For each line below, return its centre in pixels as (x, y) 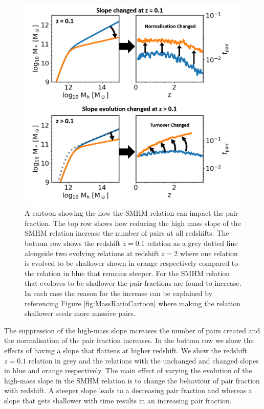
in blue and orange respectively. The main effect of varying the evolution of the (128, 370)
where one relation (209, 253)
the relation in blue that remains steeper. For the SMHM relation (127, 273)
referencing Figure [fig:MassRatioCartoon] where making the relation (133, 303)
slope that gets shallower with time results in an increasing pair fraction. (118, 400)
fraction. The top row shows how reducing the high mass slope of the (133, 223)
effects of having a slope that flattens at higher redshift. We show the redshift (126, 350)
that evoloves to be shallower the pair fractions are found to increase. (133, 283)
